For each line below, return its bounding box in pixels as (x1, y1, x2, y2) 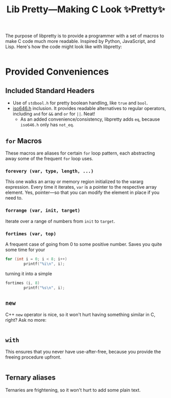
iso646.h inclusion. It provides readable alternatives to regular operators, (12, 105, 166, 112)
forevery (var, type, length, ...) (5, 168, 94, 174)
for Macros (5, 137, 42, 145)
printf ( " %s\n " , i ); (23, 285, 65, 290)
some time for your (5, 247, 45, 253)
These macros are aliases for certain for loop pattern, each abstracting (5, 150, 155, 156)
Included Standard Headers (5, 86, 95, 95)
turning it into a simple (5, 270, 53, 277)
